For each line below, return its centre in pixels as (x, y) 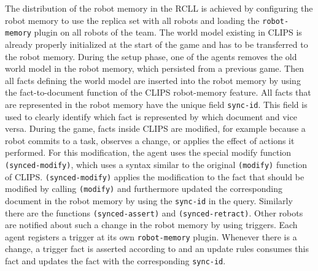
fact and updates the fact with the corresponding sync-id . (115, 261)
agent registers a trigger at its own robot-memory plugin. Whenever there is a (151, 236)
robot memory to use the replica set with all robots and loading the (132, 20)
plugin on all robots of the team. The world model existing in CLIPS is (168, 32)
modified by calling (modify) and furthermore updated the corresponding (144, 189)
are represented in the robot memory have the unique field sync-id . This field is (156, 104)
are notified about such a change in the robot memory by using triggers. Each (151, 225)
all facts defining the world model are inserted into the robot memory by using (153, 80)
